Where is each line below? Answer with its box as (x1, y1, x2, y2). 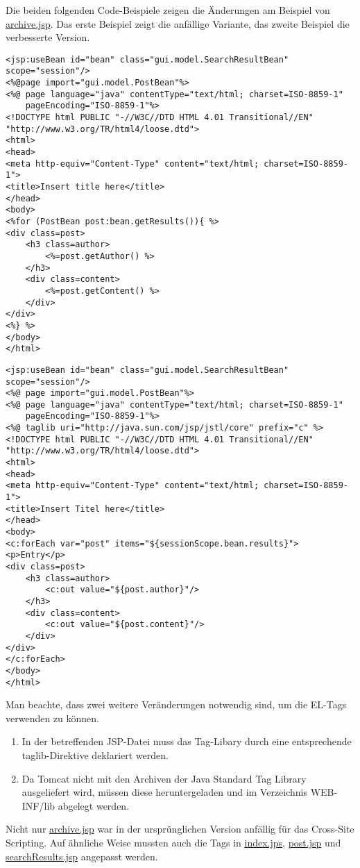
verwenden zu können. (6, 710, 99, 725)
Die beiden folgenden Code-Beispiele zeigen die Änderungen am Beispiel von (6, 3, 330, 17)
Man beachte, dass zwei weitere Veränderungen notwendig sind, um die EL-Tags (6, 697, 347, 712)
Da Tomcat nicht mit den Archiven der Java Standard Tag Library (22, 771, 307, 785)
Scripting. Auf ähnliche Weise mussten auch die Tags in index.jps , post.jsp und (6, 835, 341, 849)
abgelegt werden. (58, 798, 130, 812)
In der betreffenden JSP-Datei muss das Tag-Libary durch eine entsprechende (22, 734, 352, 749)
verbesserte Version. (6, 30, 90, 44)
